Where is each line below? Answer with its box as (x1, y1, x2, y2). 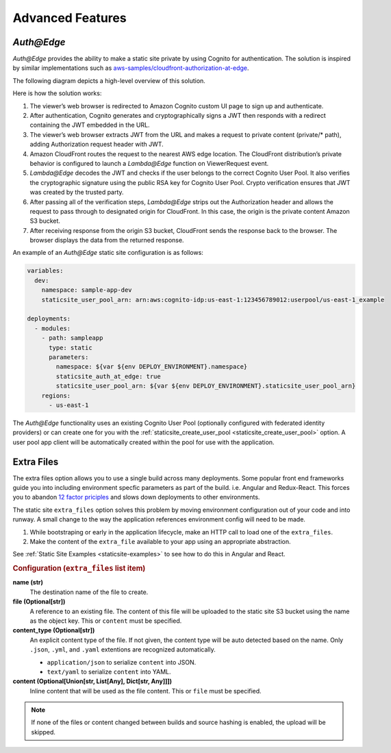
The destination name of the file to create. (29, 588, 149, 596)
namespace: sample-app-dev (41, 286, 133, 294)
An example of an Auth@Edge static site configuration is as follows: (12, 249, 203, 257)
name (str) (12, 578, 44, 587)
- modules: (34, 324, 71, 332)
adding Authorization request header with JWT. (29, 140, 164, 149)
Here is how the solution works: (12, 89, 102, 97)
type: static (49, 343, 92, 351)
